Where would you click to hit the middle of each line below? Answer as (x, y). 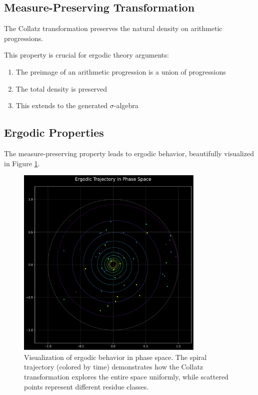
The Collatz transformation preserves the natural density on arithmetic (113, 28)
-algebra (126, 105)
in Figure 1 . (22, 163)
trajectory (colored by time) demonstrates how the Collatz (114, 367)
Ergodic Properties (54, 132)
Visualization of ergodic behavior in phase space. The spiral (115, 357)
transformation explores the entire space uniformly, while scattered (126, 377)
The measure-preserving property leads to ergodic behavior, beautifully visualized (129, 153)
